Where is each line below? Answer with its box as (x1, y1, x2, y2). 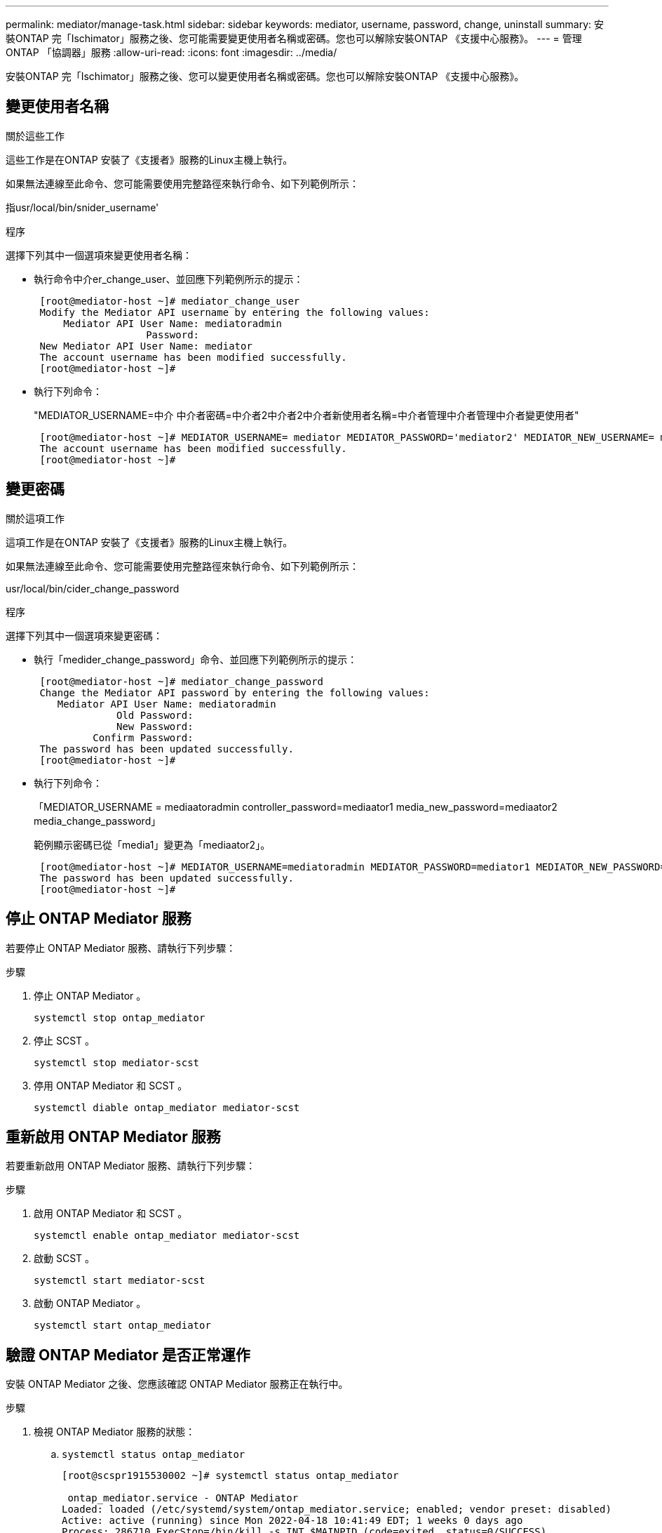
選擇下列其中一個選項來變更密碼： (6, 629, 163, 642)
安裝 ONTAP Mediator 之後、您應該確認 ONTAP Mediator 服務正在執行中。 (6, 1378, 349, 1391)
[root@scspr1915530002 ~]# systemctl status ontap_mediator (62, 1470, 399, 1482)
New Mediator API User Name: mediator (39, 340, 252, 352)
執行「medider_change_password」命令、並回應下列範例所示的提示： (34, 653, 358, 665)
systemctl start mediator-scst (34, 1275, 205, 1287)
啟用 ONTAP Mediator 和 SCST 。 (34, 1207, 188, 1220)
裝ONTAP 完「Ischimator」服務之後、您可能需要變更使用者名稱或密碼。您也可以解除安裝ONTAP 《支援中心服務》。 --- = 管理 (6, 32, 582, 44)
